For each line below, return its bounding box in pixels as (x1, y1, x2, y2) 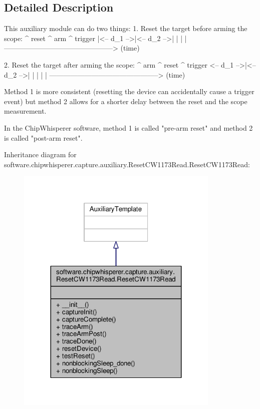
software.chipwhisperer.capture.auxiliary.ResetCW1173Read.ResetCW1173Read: (4, 159, 250, 169)
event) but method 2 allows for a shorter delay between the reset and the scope (4, 96, 247, 106)
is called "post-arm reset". (4, 132, 83, 143)
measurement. (4, 106, 47, 116)
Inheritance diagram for (4, 149, 77, 160)
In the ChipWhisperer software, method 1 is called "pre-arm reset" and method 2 (4, 122, 253, 133)
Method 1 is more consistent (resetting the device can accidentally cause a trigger (4, 86, 254, 97)
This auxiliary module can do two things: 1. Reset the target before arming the (4, 23, 247, 34)
